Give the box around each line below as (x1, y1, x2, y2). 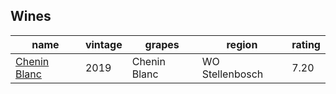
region (226, 37, 258, 51)
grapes (144, 37, 180, 51)
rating (291, 37, 321, 51)
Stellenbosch (201, 67, 264, 81)
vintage (84, 37, 123, 51)
